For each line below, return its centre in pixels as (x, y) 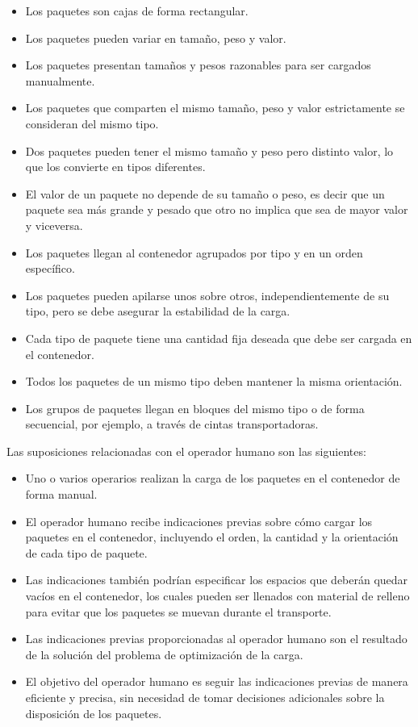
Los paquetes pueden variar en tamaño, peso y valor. (156, 38)
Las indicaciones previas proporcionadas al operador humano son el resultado (216, 639)
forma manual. (61, 494)
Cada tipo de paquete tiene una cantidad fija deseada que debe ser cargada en (219, 338)
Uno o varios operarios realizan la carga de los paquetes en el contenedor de (213, 478)
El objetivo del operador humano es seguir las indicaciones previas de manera (217, 681)
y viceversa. (54, 225)
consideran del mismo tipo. (92, 123)
